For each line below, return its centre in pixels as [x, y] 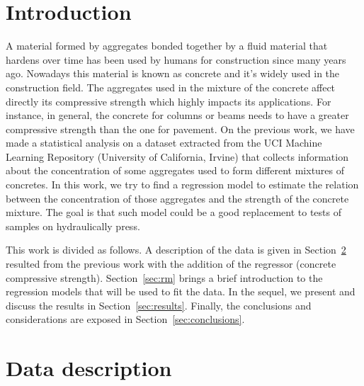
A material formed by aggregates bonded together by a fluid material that [167, 46]
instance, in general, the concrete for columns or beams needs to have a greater [177, 115]
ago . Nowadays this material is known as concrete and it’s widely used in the [173, 73]
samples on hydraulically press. [73, 226]
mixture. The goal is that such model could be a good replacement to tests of [174, 212]
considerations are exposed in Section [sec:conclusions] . [125, 319]
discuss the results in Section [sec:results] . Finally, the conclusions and [159, 305]
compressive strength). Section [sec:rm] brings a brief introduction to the [164, 277]
